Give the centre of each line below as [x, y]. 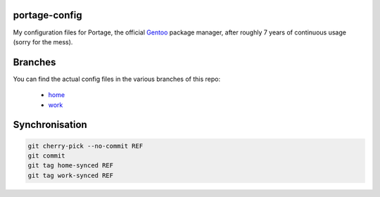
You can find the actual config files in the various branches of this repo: [117, 79]
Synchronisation [50, 125]
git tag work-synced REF [71, 175]
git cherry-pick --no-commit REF [85, 146]
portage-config [47, 15]
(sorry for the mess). [43, 42]
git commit [46, 155]
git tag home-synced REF [71, 166]
